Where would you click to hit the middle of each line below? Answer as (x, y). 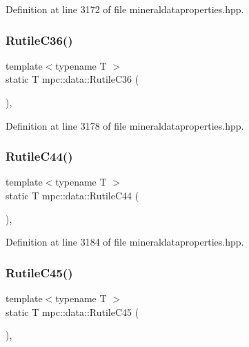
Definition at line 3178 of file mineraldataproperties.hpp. (125, 125)
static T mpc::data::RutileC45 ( (72, 311)
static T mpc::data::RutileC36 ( (72, 79)
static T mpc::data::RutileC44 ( (72, 195)
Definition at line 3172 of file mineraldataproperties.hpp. (125, 9)
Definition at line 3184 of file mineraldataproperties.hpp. (125, 242)
